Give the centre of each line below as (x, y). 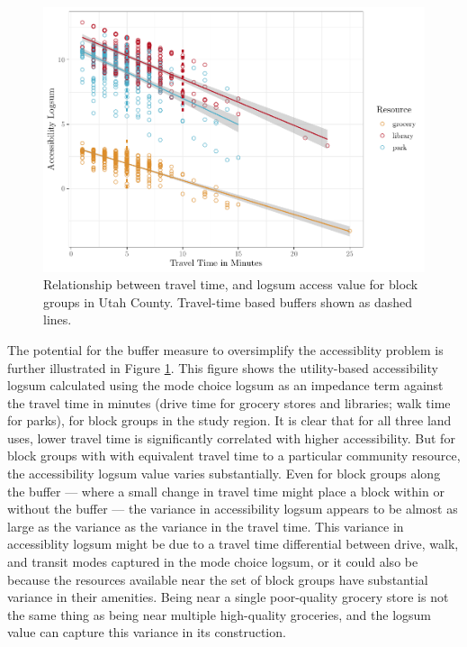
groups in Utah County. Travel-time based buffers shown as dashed (228, 301)
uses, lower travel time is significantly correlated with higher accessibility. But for (231, 437)
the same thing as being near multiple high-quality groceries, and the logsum (219, 614)
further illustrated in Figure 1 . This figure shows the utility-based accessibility (223, 367)
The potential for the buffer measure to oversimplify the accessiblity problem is (225, 349)
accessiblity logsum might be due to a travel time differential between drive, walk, (233, 544)
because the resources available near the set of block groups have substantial (218, 579)
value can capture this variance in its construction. (147, 632)
